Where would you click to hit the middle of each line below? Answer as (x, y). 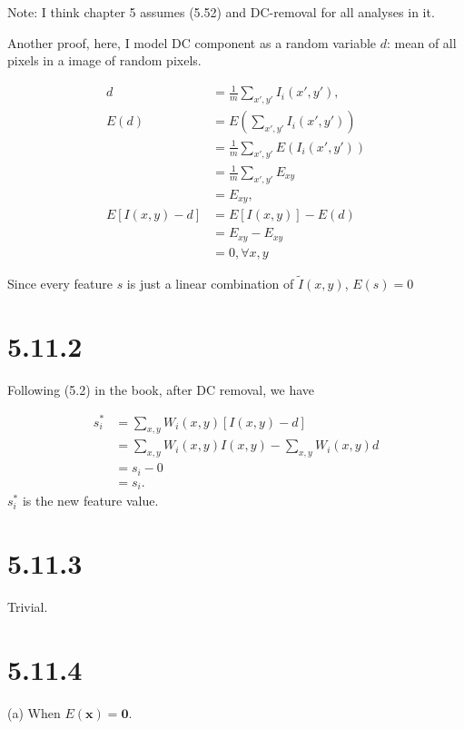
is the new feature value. (90, 501)
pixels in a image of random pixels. (104, 60)
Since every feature (60, 284)
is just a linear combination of (210, 284)
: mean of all (422, 42)
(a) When (34, 712)
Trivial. (28, 606)
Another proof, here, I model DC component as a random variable (192, 42)
